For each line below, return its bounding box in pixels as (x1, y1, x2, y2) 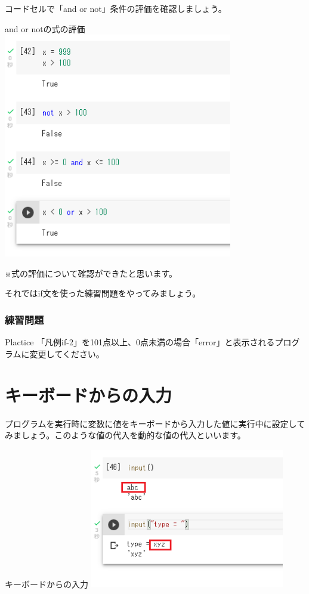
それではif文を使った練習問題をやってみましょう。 (5, 287, 201, 299)
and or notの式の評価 (5, 22, 85, 35)
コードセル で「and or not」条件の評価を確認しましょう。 (5, 2, 227, 14)
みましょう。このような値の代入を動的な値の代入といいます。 (5, 429, 246, 441)
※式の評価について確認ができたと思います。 (5, 267, 178, 279)
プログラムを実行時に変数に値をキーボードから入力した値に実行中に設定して (5, 417, 305, 429)
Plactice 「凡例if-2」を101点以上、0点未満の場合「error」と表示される (5, 336, 275, 348)
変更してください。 (29, 347, 104, 360)
